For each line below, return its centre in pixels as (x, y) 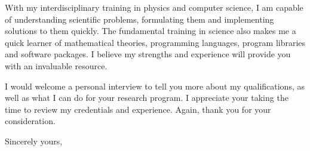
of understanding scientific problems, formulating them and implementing (139, 19)
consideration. (30, 121)
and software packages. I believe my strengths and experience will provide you (148, 54)
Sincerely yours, (34, 141)
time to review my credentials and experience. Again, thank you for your (138, 109)
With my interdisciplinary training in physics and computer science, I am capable (154, 7)
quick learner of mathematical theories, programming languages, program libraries (155, 42)
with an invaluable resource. (56, 65)
